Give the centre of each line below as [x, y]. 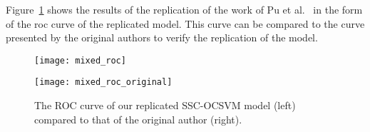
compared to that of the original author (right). [138, 119]
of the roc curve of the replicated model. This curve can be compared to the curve [185, 23]
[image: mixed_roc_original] [103, 82]
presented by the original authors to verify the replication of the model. [162, 37]
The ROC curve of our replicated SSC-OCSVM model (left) [165, 105]
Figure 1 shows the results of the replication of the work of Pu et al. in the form [184, 9]
